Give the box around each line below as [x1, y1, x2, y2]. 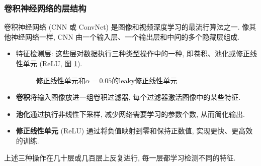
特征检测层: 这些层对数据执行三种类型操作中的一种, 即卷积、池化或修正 [16, 48, 250, 59]
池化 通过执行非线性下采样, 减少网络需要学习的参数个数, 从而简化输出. [16, 108, 245, 119]
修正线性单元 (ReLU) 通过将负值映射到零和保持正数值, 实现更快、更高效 [16, 125, 253, 136]
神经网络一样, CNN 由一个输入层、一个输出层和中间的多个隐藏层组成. [11, 31, 240, 42]
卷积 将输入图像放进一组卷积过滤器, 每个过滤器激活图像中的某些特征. [16, 92, 241, 102]
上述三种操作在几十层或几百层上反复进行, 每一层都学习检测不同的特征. [4, 152, 236, 162]
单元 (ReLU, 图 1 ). [23, 58, 82, 68]
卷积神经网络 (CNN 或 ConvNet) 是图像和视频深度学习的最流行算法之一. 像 [4, 22, 249, 32]
